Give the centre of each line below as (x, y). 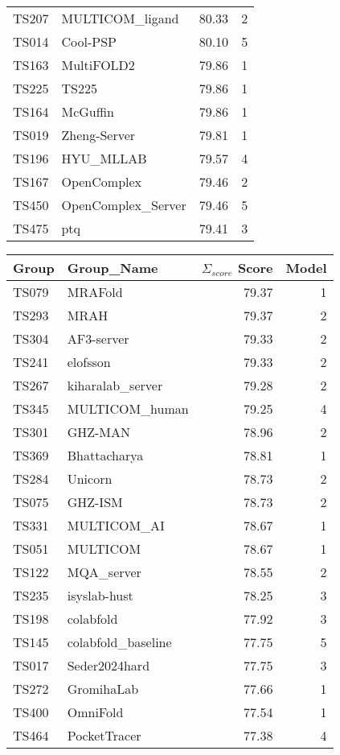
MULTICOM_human (128, 408)
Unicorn (90, 479)
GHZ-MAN (99, 432)
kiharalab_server (115, 385)
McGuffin (88, 111)
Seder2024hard (109, 665)
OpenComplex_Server (124, 205)
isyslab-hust (100, 595)
